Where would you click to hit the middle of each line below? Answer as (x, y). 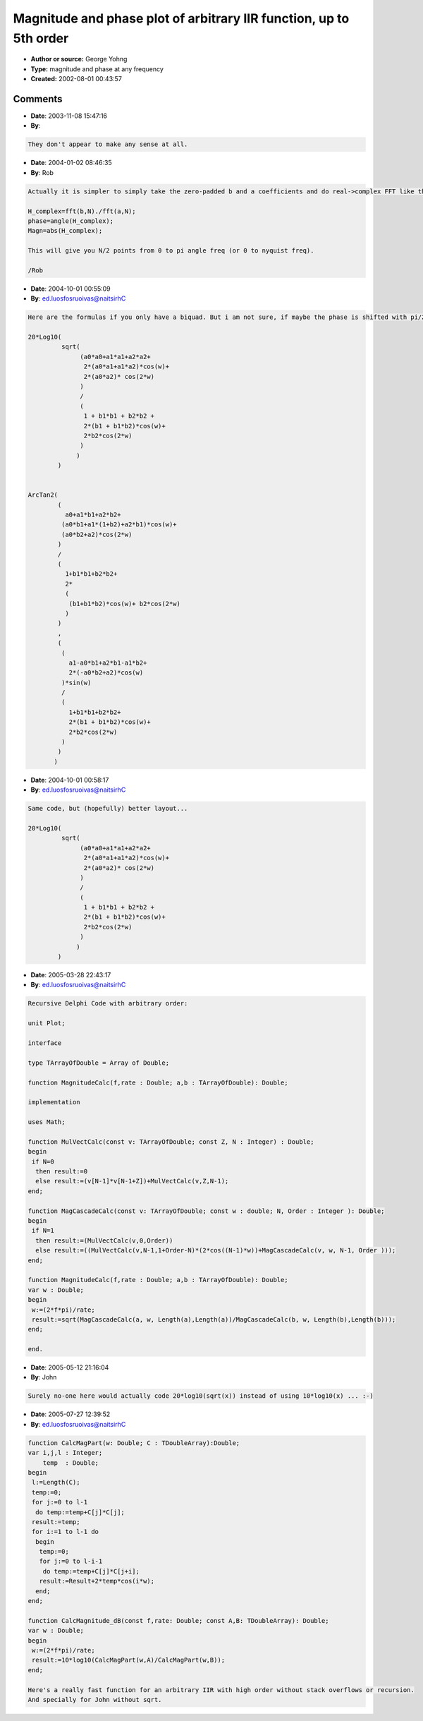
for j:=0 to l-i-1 (71, 1562)
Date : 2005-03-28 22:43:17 (71, 975)
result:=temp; (56, 1522)
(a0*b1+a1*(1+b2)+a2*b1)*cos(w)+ (119, 525)
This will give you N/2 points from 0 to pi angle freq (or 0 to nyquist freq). (171, 251)
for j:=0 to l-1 (60, 1502)
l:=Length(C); (56, 1483)
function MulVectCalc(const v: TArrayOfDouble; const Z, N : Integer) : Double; (171, 1142)
